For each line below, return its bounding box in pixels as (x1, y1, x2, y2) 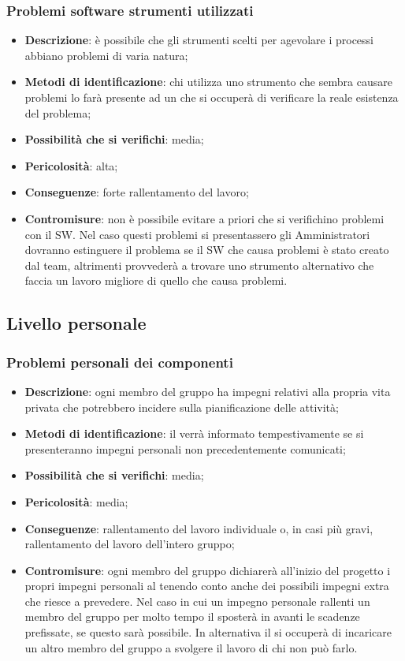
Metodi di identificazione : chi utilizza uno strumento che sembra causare (24, 73, 392, 90)
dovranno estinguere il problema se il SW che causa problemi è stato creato (24, 241, 389, 258)
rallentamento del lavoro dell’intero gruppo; (24, 536, 235, 552)
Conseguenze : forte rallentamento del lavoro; (24, 184, 249, 200)
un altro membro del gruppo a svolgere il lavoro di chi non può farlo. (24, 639, 358, 655)
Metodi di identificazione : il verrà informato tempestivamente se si (24, 425, 364, 442)
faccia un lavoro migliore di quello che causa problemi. (24, 272, 288, 289)
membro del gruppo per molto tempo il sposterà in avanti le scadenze (24, 608, 360, 625)
